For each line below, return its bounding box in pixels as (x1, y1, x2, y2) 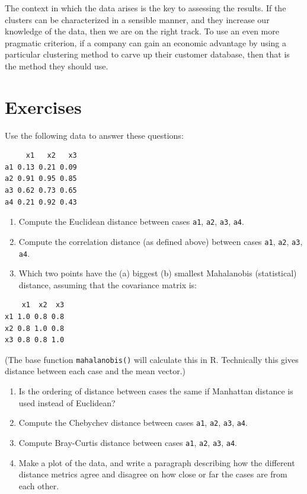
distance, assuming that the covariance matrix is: (18, 278, 197, 291)
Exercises (5, 94, 82, 119)
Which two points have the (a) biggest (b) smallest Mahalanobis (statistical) (18, 267, 297, 279)
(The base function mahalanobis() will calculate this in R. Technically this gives (5, 353, 299, 365)
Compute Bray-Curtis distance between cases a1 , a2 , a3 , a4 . (18, 436, 238, 448)
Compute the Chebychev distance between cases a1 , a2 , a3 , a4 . (18, 416, 248, 429)
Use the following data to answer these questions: (5, 129, 184, 141)
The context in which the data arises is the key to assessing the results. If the (5, 2, 286, 14)
